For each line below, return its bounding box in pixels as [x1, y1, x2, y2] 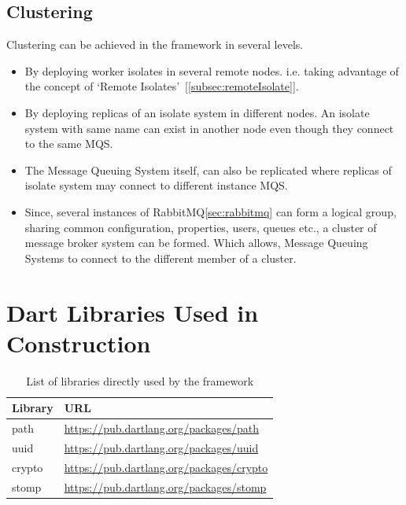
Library [12, 400, 54, 416]
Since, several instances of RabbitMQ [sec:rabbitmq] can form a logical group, [24, 203, 397, 219]
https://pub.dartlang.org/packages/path [64, 420, 259, 437]
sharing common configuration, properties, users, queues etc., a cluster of [24, 219, 377, 235]
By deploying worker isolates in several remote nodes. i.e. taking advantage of [24, 62, 399, 79]
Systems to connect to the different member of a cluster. [24, 249, 297, 266]
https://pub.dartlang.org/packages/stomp [64, 478, 267, 495]
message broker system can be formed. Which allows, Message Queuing [24, 234, 368, 251]
